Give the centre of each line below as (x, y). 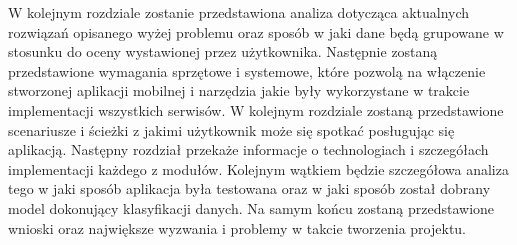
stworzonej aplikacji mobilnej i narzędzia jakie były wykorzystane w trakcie (239, 90)
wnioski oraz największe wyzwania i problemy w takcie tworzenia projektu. (237, 227)
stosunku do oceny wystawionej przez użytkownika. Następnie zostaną (223, 51)
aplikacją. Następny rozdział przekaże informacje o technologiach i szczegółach (248, 149)
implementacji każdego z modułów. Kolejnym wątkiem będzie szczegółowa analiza (258, 168)
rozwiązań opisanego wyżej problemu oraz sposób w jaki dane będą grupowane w (256, 31)
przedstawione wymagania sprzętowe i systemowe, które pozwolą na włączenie (247, 70)
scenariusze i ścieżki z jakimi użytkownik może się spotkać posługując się (231, 129)
